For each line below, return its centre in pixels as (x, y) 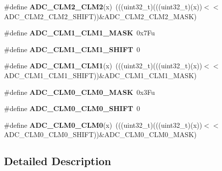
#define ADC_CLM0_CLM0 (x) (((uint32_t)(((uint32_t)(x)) (103, 125)
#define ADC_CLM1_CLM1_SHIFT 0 (72, 49)
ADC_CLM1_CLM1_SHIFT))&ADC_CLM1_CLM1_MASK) (100, 75)
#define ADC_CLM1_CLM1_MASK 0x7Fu (80, 33)
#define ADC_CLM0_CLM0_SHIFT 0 (72, 108)
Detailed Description (58, 161)
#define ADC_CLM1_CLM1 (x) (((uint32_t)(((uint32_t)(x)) (103, 66)
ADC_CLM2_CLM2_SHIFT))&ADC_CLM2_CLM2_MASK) (100, 16)
